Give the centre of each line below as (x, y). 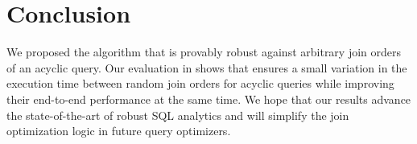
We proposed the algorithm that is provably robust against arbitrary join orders (204, 52)
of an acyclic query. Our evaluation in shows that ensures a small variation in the (207, 67)
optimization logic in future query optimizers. (119, 131)
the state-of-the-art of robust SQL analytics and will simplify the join (178, 115)
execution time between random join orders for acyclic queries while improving (200, 83)
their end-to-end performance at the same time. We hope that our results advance (209, 99)
